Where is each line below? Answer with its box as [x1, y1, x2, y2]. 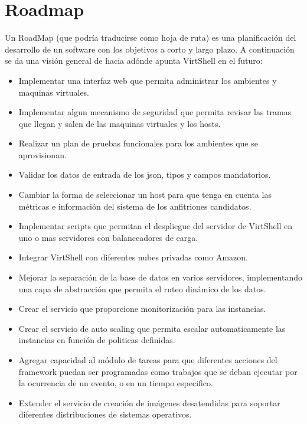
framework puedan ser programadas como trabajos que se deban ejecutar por [18, 365, 298, 377]
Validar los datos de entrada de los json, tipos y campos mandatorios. [18, 168, 271, 181]
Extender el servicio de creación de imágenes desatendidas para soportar [18, 396, 280, 409]
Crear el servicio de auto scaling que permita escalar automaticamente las [18, 322, 286, 334]
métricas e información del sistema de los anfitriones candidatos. [18, 200, 252, 212]
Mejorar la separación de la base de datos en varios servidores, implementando [18, 271, 302, 283]
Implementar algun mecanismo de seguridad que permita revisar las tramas [18, 106, 292, 118]
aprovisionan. [18, 148, 67, 161]
